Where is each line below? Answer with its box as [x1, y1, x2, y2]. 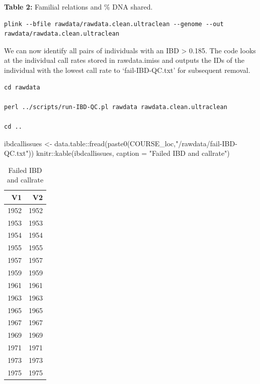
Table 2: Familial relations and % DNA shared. [4, 2, 153, 12]
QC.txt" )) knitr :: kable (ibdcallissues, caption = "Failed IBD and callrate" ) [4, 148, 230, 158]
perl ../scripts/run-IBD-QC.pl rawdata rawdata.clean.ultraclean [4, 103, 227, 111]
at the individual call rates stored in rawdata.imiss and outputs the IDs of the [4, 55, 244, 65]
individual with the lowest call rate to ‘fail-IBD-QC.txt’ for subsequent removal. [4, 64, 250, 75]
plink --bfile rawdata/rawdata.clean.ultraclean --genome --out [4, 20, 224, 28]
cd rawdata [4, 83, 40, 91]
